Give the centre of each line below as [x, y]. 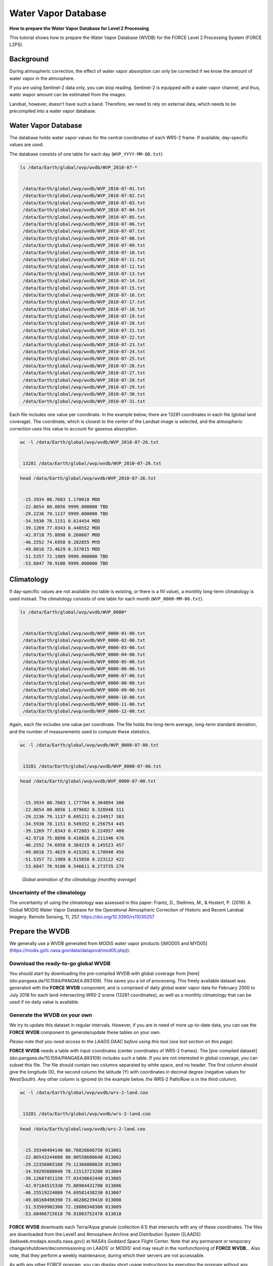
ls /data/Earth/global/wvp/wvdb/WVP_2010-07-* [79, 167]
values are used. [27, 145]
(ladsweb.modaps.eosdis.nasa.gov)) [47, 1241]
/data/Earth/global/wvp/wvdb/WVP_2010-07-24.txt [84, 352]
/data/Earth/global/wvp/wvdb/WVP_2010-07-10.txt [84, 252]
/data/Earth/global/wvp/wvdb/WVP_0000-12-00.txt [84, 711]
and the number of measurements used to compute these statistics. [80, 731]
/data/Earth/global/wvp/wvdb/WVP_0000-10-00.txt [84, 697]
